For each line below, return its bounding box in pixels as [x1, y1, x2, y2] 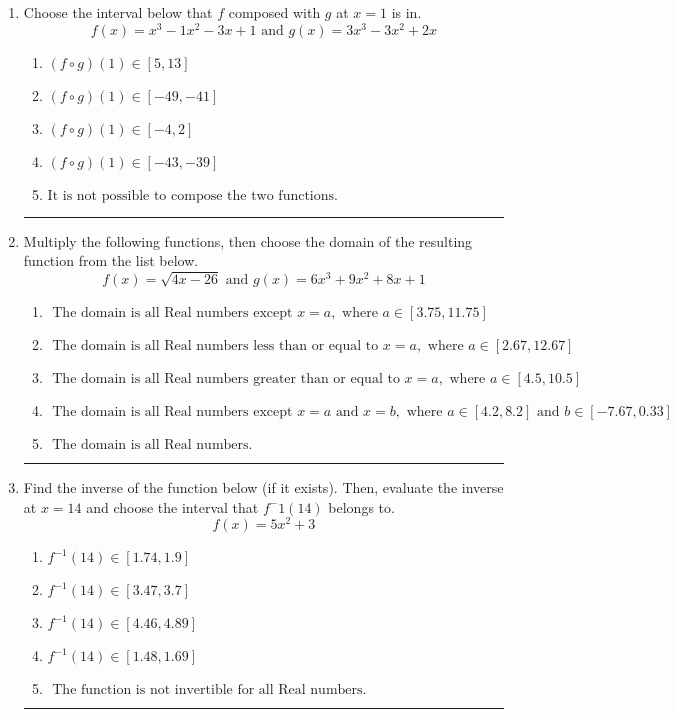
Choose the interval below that [23, 2, 213, 22]
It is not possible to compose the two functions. [47, 188, 338, 203]
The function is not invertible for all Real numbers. [52, 683, 367, 698]
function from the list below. [23, 250, 199, 271]
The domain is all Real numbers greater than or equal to [52, 372, 400, 387]
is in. [391, 2, 422, 22]
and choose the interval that [86, 496, 259, 517]
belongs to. [328, 496, 395, 517]
